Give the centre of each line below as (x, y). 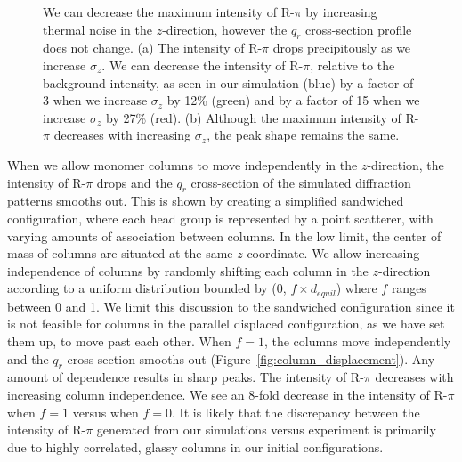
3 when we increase (95, 100)
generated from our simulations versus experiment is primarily (266, 430)
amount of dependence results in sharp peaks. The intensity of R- (186, 377)
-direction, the (405, 164)
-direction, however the (225, 29)
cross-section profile (359, 29)
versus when (105, 412)
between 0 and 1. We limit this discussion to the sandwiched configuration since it (231, 306)
